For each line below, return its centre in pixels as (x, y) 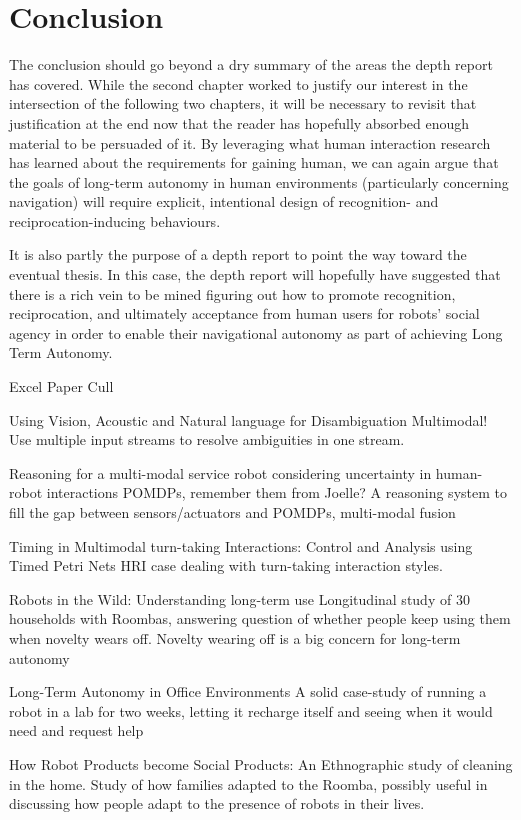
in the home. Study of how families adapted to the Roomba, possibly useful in (248, 783)
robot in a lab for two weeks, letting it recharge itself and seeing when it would (251, 710)
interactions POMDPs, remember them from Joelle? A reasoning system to (276, 492)
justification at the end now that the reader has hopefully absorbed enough (239, 122)
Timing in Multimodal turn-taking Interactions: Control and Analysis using (241, 545)
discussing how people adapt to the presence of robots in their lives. (217, 803)
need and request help (76, 730)
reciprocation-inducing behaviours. (115, 220)
